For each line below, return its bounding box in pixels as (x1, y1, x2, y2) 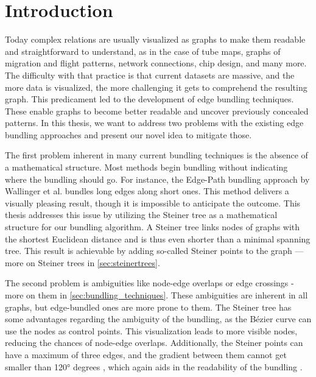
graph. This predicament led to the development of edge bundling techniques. (5, 93, 294, 105)
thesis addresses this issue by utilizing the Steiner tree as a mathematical (5, 208, 278, 221)
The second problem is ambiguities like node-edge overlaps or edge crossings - (5, 277, 294, 289)
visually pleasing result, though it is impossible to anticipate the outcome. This (5, 196, 301, 209)
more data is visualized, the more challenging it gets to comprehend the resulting (5, 80, 307, 93)
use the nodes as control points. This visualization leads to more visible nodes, (5, 324, 298, 337)
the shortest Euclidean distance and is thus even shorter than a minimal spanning (5, 232, 311, 245)
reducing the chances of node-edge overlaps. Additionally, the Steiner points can (5, 336, 303, 349)
